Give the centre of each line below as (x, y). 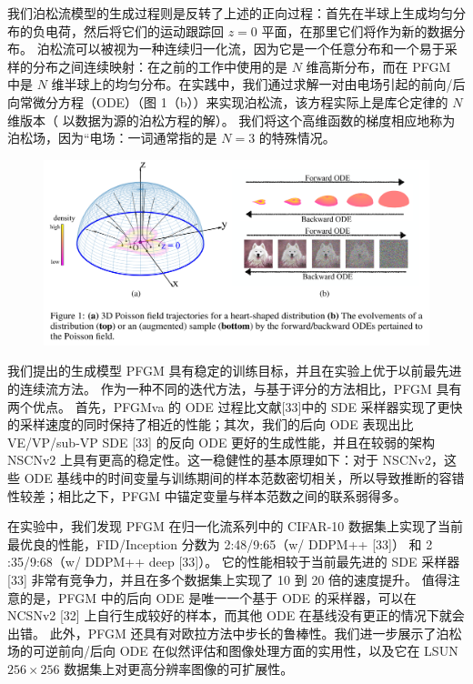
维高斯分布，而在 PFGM (378, 66)
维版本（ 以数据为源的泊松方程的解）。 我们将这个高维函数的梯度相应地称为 (231, 120)
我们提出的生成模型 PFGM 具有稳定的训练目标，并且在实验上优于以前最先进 (235, 371)
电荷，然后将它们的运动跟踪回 (134, 30)
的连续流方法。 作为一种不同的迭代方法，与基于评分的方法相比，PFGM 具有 (235, 389)
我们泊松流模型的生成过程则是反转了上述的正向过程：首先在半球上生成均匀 (230, 13)
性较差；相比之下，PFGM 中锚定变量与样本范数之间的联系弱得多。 (207, 495)
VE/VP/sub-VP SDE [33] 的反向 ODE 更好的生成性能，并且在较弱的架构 (221, 442)
